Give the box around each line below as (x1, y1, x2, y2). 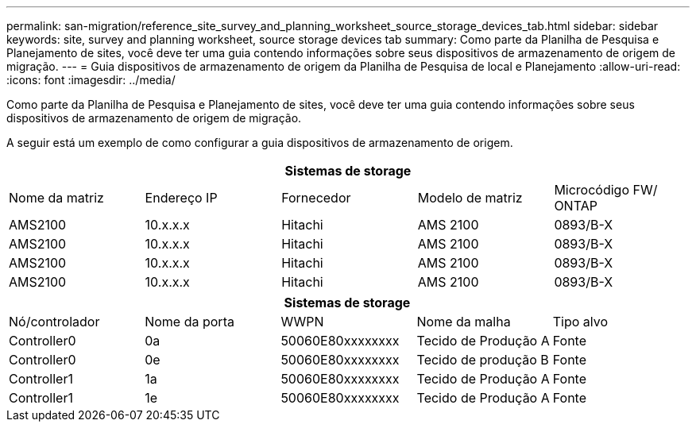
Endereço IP (145, 190, 218, 206)
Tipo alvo (552, 314, 609, 330)
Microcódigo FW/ (554, 182, 658, 198)
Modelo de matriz (417, 190, 523, 206)
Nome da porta (145, 314, 234, 330)
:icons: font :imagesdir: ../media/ (6, 73, 176, 87)
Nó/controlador (9, 314, 100, 330)
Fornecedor (281, 190, 351, 206)
